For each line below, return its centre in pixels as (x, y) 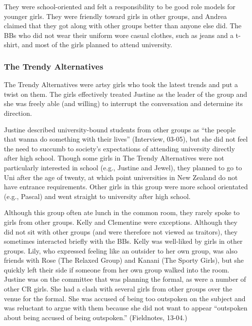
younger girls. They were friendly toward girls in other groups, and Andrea (116, 16)
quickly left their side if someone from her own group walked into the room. (117, 269)
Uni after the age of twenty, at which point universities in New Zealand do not (121, 177)
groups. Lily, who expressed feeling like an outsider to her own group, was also (121, 250)
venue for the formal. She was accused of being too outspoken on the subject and (125, 298)
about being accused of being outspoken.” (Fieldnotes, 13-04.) (96, 317)
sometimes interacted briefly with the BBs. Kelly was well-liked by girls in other (123, 241)
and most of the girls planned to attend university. (97, 45)
